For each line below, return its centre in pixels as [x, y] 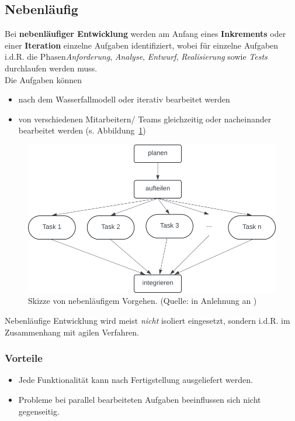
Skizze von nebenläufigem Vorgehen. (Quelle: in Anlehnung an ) [143, 301]
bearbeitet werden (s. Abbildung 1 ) [82, 130]
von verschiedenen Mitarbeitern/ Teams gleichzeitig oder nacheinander [145, 119]
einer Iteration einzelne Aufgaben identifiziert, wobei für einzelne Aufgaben [142, 45]
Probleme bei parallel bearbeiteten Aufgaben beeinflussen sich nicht [140, 399]
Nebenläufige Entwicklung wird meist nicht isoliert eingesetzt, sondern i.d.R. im [147, 320]
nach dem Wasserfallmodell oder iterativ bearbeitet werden [124, 99]
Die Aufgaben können [44, 79]
